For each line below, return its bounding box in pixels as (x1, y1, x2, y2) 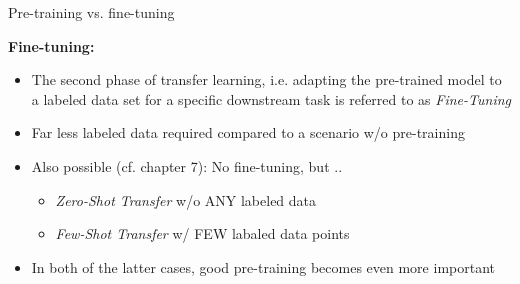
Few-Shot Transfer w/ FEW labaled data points (55, 223, 350, 244)
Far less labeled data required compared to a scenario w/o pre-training (31, 122, 465, 143)
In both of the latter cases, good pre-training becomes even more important (31, 256, 495, 277)
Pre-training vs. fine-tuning (8, 2, 175, 22)
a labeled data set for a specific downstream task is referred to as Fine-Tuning (31, 88, 511, 109)
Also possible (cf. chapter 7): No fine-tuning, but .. (31, 155, 343, 176)
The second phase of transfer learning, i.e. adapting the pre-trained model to (31, 69, 502, 90)
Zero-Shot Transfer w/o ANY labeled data (55, 189, 317, 210)
